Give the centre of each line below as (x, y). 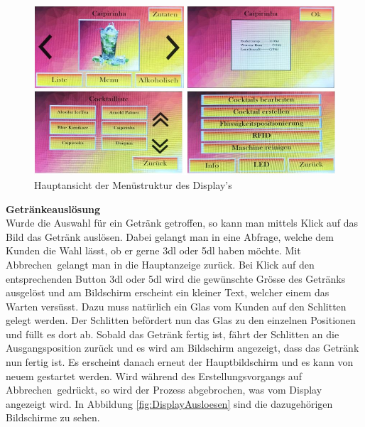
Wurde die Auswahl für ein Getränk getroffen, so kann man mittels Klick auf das (182, 223)
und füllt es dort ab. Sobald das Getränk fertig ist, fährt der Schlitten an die (173, 334)
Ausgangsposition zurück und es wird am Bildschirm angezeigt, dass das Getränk (182, 348)
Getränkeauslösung (53, 209)
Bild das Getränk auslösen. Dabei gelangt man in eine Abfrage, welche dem (170, 236)
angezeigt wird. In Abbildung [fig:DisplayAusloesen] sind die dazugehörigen (169, 403)
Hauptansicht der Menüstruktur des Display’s (133, 184)
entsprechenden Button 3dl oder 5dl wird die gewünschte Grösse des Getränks (176, 278)
